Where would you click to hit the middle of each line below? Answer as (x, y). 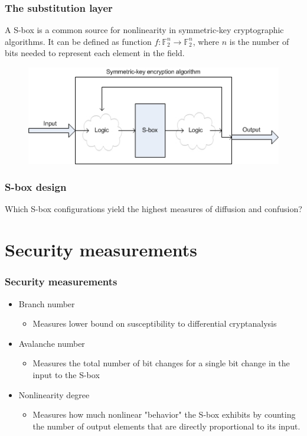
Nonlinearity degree (54, 394)
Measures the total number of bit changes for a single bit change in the (161, 363)
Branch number (47, 303)
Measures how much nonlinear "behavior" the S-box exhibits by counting (164, 414)
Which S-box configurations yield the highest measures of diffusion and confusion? (153, 209)
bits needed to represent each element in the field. (95, 53)
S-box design (36, 187)
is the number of (259, 41)
